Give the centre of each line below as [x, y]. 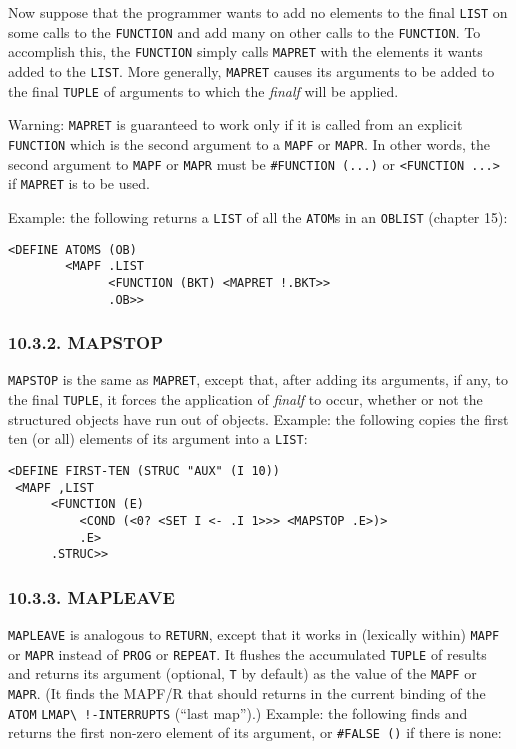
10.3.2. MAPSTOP [86, 342]
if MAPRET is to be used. [79, 183]
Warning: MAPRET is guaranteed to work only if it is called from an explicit [235, 124]
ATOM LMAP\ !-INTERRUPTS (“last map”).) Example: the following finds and [238, 712]
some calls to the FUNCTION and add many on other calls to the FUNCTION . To [244, 31]
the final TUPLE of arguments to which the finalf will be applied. [203, 90]
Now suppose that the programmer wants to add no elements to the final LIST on [258, 12]
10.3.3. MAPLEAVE [91, 596]
